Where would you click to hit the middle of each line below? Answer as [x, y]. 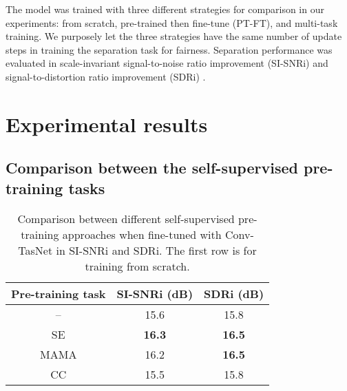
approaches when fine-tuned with [142, 234]
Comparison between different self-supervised [126, 218]
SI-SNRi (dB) [155, 293]
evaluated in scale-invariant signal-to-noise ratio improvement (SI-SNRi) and [167, 63]
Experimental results [107, 124]
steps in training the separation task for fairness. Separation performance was [169, 49]
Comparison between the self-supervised [152, 168]
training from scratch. [137, 266]
